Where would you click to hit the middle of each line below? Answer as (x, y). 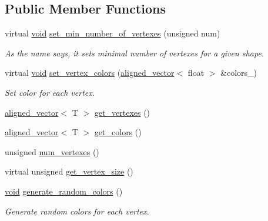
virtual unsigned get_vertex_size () (69, 171)
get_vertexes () (122, 112)
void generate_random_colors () (64, 191)
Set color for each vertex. (50, 92)
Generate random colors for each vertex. (77, 211)
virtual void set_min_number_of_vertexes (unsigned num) (113, 33)
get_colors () (118, 132)
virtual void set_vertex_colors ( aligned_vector (90, 73)
